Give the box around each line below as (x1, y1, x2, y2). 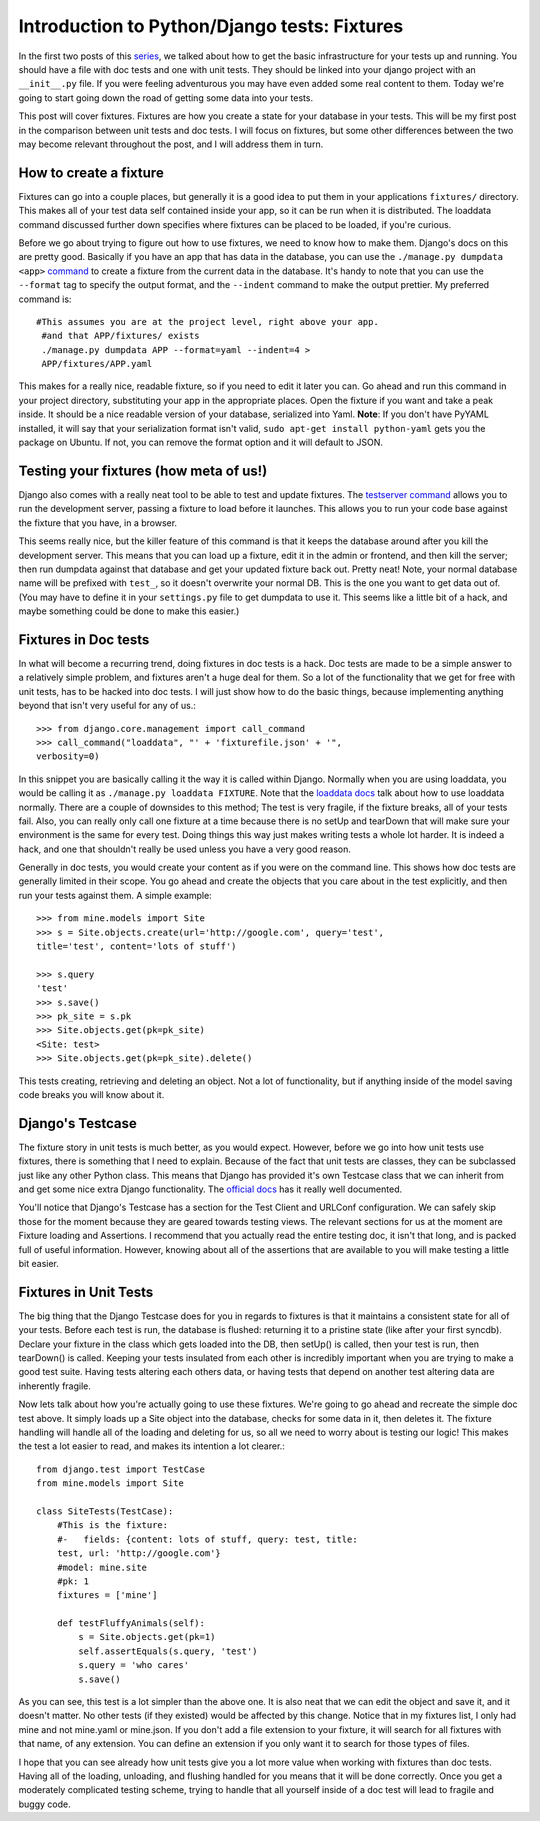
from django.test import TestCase (36, 1463, 205, 1475)
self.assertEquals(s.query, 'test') (78, 1645, 259, 1657)
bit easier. (18, 1257, 60, 1269)
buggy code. (18, 1798, 71, 1810)
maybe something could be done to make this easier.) (18, 605, 240, 617)
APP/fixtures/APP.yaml (41, 358, 153, 370)
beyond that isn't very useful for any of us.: (18, 700, 197, 712)
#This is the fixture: (56, 1520, 169, 1531)
